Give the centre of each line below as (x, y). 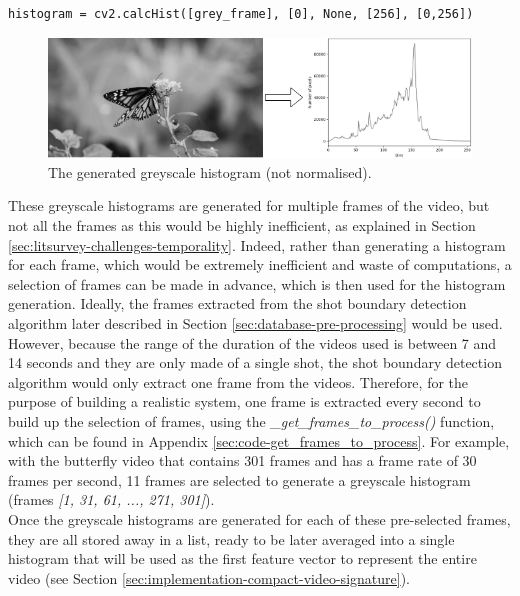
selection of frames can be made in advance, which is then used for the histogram (257, 283)
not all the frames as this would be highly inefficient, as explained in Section (242, 225)
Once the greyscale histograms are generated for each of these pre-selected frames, (259, 518)
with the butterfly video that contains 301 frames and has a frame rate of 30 (242, 460)
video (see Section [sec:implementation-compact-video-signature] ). (209, 577)
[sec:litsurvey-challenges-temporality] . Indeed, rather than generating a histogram (257, 244)
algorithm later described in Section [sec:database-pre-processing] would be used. (255, 323)
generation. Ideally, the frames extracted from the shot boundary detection (237, 303)
